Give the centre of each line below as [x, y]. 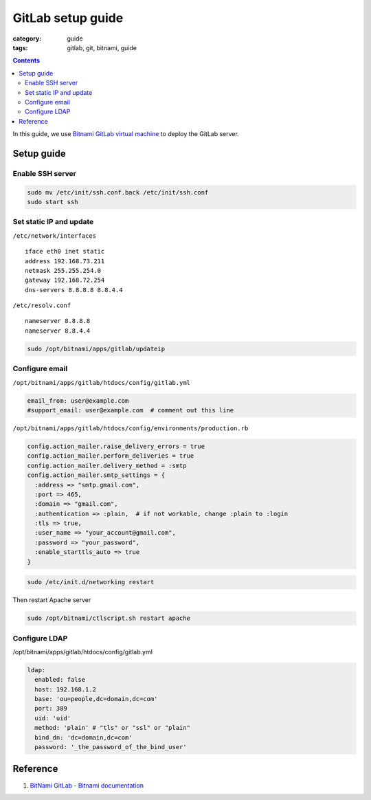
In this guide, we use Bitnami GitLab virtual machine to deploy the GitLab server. [126, 134]
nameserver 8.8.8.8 [58, 321]
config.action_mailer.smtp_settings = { [96, 475]
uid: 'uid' [53, 718]
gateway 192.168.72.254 [65, 280]
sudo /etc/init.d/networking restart [91, 582]
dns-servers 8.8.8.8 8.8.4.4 [74, 290]
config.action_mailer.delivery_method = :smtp [107, 465]
